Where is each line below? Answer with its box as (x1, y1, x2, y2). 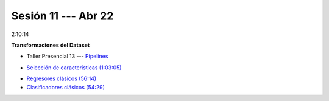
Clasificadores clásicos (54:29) (26, 83, 105, 91)
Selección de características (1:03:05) (26, 64, 122, 71)
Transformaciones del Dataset (11, 41, 90, 49)
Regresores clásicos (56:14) (26, 75, 97, 82)
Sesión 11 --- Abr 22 (11, 9, 114, 23)
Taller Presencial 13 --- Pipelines (26, 52, 108, 60)
